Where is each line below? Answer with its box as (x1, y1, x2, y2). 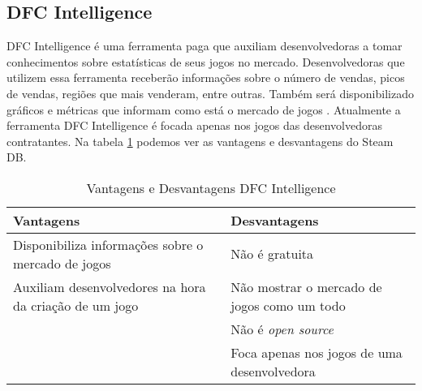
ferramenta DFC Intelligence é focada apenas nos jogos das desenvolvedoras (6, 117, 382, 134)
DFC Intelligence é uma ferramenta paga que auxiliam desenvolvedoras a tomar (6, 37, 403, 54)
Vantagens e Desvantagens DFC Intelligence (86, 178, 336, 197)
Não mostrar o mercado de (230, 277, 382, 296)
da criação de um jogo (13, 295, 139, 315)
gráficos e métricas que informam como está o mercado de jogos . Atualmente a (6, 101, 401, 118)
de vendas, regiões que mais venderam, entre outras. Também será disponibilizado (6, 84, 414, 101)
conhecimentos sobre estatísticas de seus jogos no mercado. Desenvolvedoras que (6, 53, 405, 70)
